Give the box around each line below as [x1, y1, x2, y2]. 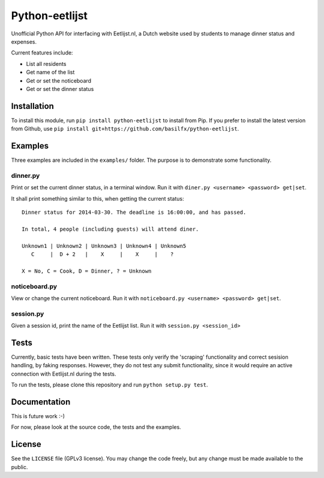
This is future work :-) [11, 413, 65, 420]
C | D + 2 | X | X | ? [31, 250, 174, 258]
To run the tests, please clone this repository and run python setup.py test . [11, 381, 208, 389]
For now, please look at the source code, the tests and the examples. [11, 423, 181, 431]
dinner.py [11, 171, 40, 180]
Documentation [11, 397, 71, 407]
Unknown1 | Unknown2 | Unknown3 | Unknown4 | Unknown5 [22, 243, 187, 249]
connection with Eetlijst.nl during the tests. [11, 370, 116, 377]
